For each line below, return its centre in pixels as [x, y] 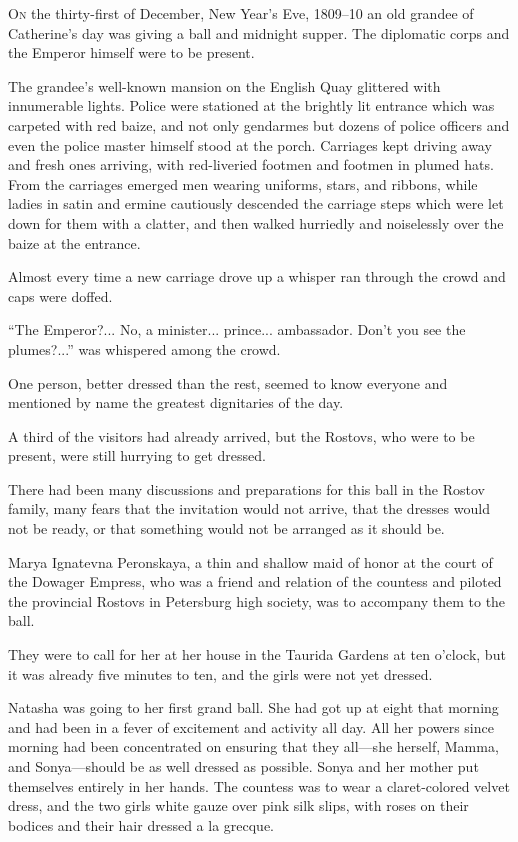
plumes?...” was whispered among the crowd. [144, 348]
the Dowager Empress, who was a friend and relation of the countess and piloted [255, 581]
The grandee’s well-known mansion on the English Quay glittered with [224, 85]
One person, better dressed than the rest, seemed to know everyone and [228, 382]
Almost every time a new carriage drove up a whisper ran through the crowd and [257, 276]
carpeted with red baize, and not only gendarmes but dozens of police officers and [259, 124]
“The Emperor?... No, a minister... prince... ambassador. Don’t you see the [237, 329]
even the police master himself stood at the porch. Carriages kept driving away [250, 144]
